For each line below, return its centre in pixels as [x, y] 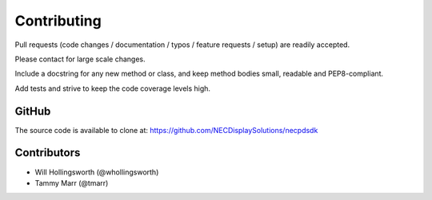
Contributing [58, 21]
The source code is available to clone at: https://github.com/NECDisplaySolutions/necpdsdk [166, 130]
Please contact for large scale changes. [80, 59]
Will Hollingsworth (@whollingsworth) [97, 172]
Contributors [48, 153]
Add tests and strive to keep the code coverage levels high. [113, 88]
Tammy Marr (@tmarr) [72, 182]
